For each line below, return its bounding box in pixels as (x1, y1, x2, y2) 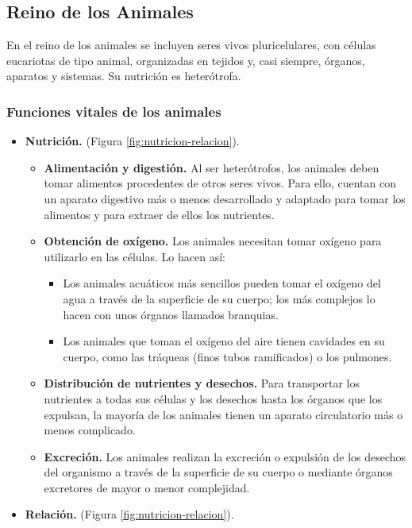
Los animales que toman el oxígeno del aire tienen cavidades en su (63, 333, 385, 349)
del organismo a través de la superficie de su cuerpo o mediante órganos (44, 464, 393, 480)
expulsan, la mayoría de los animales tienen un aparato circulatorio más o (44, 406, 403, 422)
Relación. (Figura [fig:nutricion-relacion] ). (25, 506, 234, 522)
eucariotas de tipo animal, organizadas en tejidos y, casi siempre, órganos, (6, 52, 365, 68)
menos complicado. (44, 422, 136, 438)
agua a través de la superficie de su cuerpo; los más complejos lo (63, 290, 375, 306)
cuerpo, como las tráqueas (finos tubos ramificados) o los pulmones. (63, 348, 392, 364)
